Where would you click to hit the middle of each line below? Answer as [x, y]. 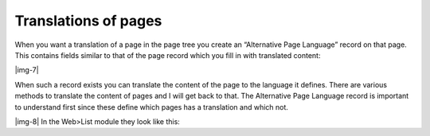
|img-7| [27, 70]
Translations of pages [88, 21]
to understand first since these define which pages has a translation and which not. [151, 107]
